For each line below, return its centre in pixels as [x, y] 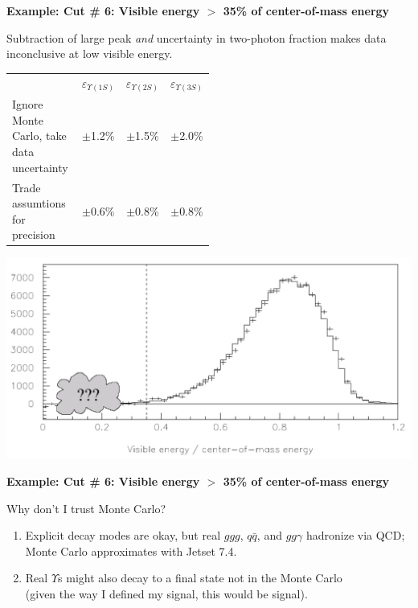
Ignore [28, 104]
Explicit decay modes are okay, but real [123, 535]
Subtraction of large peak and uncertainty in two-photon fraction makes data [197, 37]
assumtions [39, 203]
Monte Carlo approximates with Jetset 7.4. [131, 550]
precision [34, 234]
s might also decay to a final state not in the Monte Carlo [200, 578]
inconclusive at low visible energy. [90, 53]
